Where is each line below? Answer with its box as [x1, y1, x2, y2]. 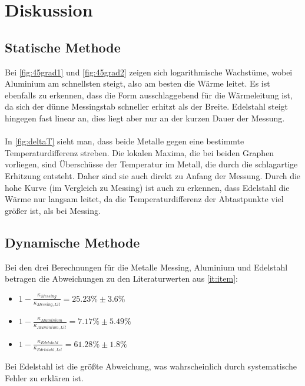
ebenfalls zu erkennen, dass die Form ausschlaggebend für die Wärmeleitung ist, [5, 88, 293, 101]
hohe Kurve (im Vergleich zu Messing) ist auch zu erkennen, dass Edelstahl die [5, 181, 290, 193]
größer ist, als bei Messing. [5, 204, 101, 216]
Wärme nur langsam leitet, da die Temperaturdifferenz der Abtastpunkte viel [5, 193, 284, 205]
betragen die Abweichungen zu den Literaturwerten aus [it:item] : [5, 272, 238, 285]
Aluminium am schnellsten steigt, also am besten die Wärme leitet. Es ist [5, 77, 270, 90]
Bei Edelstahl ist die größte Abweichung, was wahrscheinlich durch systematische [5, 360, 297, 372]
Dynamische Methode [5, 233, 140, 251]
